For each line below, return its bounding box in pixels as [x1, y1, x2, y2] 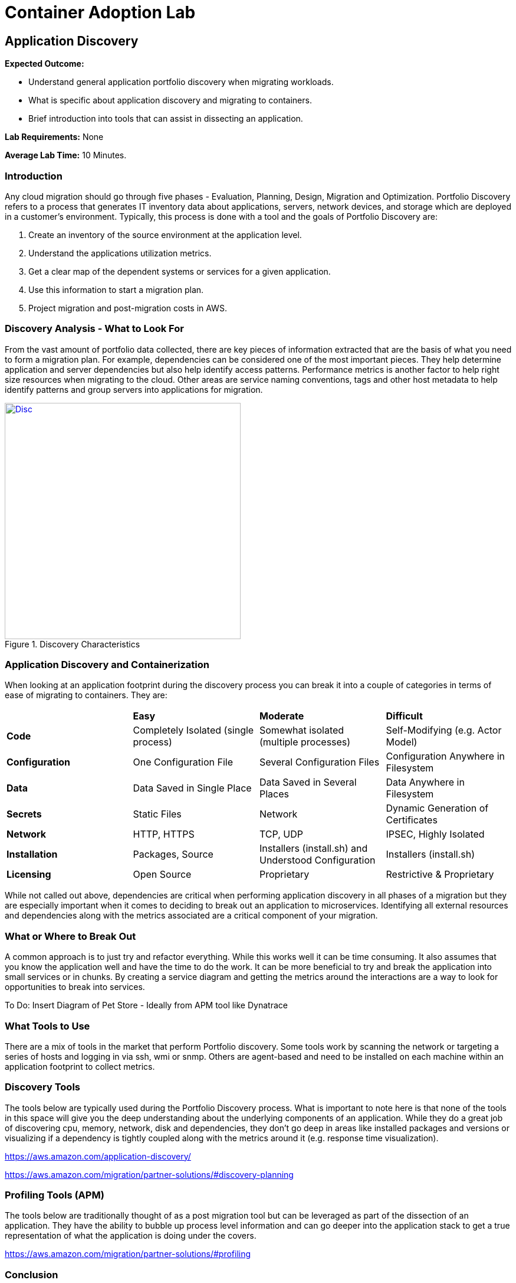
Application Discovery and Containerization [5, 659, 209, 671]
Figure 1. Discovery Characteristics [5, 639, 140, 649]
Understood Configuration [259, 854, 376, 867]
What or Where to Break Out [5, 930, 136, 942]
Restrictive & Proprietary [386, 868, 494, 881]
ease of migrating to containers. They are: [5, 690, 167, 701]
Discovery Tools [5, 1081, 80, 1093]
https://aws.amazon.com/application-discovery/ [5, 1151, 191, 1161]
